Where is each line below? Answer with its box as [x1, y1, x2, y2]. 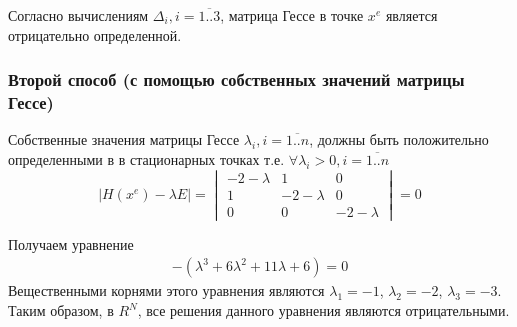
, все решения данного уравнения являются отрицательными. [137, 300, 510, 320]
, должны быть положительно [309, 129, 489, 150]
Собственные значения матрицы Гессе [8, 129, 240, 150]
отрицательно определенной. [8, 24, 182, 45]
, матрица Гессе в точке [220, 5, 364, 25]
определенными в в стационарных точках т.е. [8, 148, 285, 169]
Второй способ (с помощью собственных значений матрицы [8, 67, 465, 92]
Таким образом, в [8, 300, 114, 320]
